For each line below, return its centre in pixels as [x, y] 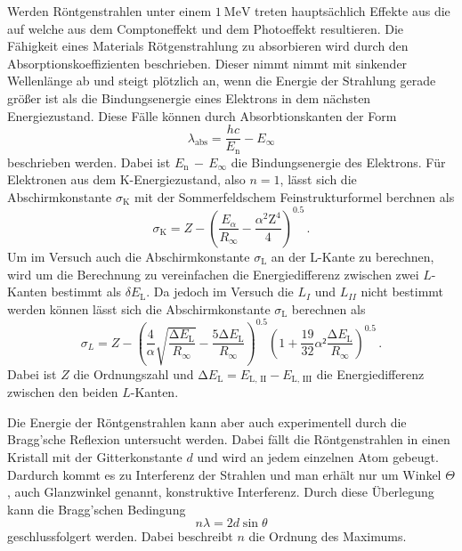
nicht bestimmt [402, 292]
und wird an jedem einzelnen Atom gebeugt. [318, 456]
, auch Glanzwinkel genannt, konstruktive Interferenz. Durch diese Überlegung [221, 492]
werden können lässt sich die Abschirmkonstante [139, 308]
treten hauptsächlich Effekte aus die [353, 11]
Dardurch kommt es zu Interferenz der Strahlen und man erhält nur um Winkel [224, 474]
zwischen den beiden [63, 392]
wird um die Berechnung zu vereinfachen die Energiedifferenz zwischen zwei [213, 274]
